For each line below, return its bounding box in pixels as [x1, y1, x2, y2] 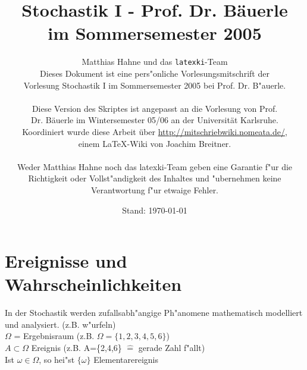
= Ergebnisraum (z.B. [14, 330, 95, 342]
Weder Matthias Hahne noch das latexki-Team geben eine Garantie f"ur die [17, 160, 293, 173]
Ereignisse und [5, 249, 127, 273]
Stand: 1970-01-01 [122, 203, 187, 216]
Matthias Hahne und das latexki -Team [82, 55, 228, 68]
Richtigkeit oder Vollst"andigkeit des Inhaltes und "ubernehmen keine [28, 172, 281, 184]
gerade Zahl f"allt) [138, 341, 205, 353]
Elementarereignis [93, 353, 159, 365]
